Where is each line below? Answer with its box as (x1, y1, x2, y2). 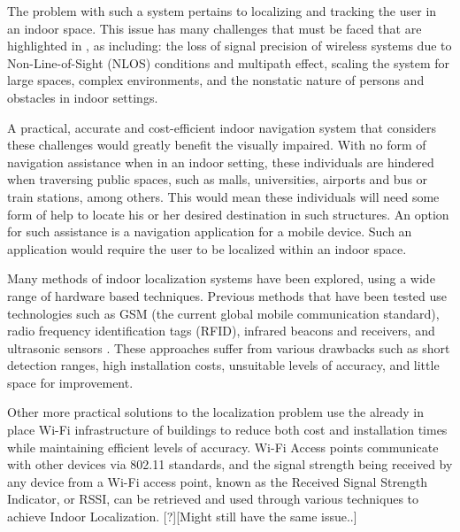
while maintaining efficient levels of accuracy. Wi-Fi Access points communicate (7, 437, 439, 456)
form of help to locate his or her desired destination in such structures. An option (7, 204, 449, 223)
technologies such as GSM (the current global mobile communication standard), (7, 304, 440, 322)
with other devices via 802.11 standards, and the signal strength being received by (7, 455, 453, 474)
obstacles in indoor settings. (7, 88, 158, 106)
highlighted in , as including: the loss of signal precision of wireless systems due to (7, 36, 452, 55)
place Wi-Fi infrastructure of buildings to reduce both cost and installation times (7, 420, 448, 439)
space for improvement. (7, 373, 134, 391)
